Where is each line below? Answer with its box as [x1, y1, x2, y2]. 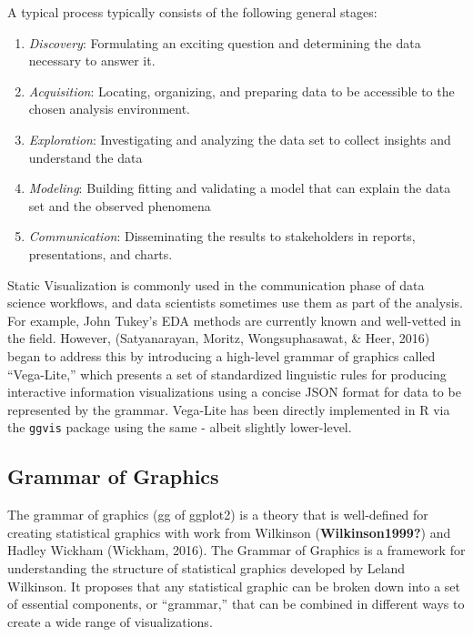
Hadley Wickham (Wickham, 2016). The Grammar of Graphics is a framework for [7, 541, 466, 560]
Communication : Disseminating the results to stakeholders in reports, [28, 227, 416, 246]
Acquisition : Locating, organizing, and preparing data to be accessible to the [28, 81, 455, 100]
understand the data [28, 147, 143, 167]
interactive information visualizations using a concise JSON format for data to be [7, 382, 461, 401]
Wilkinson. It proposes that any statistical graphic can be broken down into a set [7, 576, 460, 595]
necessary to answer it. [28, 51, 156, 70]
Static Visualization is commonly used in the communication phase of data [7, 275, 425, 294]
